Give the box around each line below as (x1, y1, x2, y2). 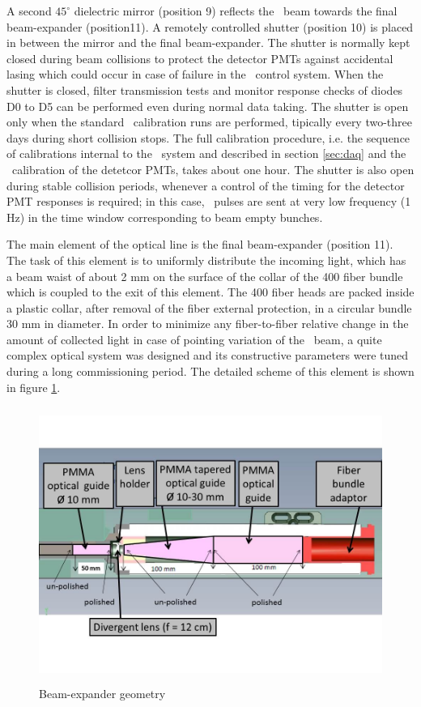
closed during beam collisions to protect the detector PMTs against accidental (6, 49, 393, 66)
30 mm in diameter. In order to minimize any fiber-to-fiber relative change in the (6, 315, 409, 332)
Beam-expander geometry (39, 685, 166, 701)
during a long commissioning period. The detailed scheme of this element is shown (6, 363, 415, 380)
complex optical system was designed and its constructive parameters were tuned (6, 347, 409, 364)
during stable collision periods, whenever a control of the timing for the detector (6, 177, 405, 194)
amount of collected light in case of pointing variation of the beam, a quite (6, 330, 382, 347)
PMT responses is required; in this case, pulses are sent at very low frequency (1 (6, 193, 411, 210)
